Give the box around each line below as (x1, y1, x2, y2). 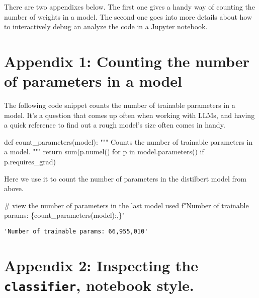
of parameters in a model (4, 71, 183, 91)
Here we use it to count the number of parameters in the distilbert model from (4, 173, 246, 184)
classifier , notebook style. (4, 275, 194, 295)
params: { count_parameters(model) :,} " (4, 210, 125, 220)
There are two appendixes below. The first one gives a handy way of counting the (4, 2, 255, 12)
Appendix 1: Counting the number (4, 50, 249, 71)
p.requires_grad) (4, 156, 56, 167)
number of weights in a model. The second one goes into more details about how (4, 11, 252, 22)
